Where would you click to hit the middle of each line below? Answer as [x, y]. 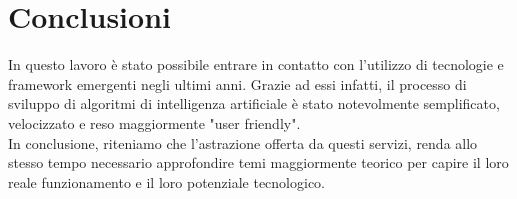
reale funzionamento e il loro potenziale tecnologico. [167, 181]
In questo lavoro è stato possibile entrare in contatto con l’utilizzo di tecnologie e [256, 64]
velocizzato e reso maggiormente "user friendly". [154, 122]
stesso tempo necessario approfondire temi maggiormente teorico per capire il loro [258, 162]
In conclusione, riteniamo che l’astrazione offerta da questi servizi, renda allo [243, 142]
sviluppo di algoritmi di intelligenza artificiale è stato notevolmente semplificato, [254, 103]
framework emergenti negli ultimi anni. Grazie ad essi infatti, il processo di [237, 83]
